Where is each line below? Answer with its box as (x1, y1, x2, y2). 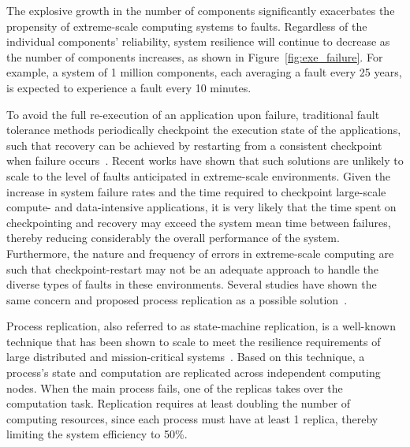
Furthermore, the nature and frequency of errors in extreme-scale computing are (6, 244, 394, 261)
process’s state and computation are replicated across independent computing (6, 364, 381, 381)
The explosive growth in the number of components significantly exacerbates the (6, 2, 395, 18)
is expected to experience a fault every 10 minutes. (6, 79, 252, 95)
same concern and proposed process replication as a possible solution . (6, 291, 348, 307)
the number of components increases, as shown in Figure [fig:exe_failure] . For (6, 48, 383, 65)
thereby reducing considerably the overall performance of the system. (6, 229, 340, 246)
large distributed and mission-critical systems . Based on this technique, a (6, 348, 365, 365)
